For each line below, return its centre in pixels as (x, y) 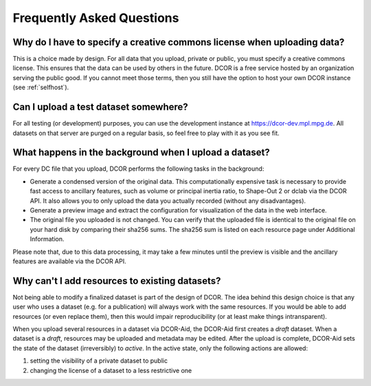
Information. (47, 239)
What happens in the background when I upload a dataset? (142, 153)
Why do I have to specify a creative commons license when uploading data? (179, 42)
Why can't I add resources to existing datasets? (117, 281)
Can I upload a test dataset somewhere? (100, 107)
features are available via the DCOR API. (69, 261)
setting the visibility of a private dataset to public (99, 361)
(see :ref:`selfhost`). (41, 87)
